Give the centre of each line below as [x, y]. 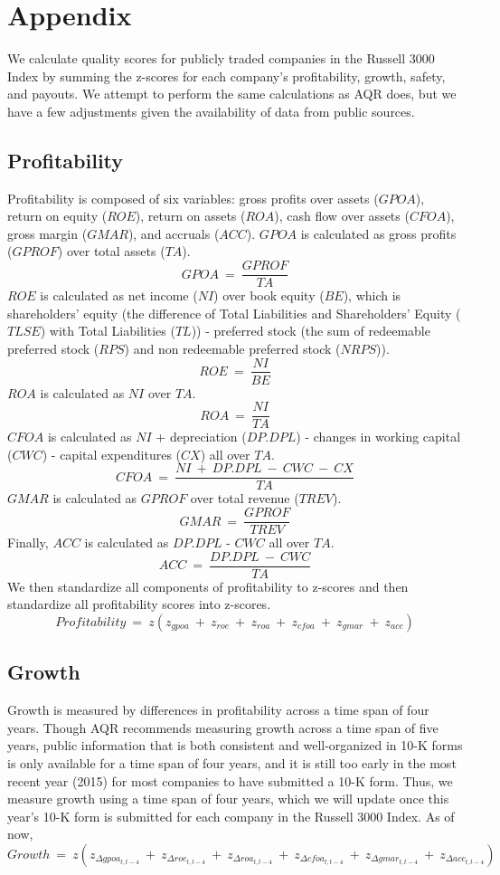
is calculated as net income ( [119, 295]
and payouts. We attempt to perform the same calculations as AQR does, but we [232, 94]
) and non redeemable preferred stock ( [232, 348]
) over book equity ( [269, 295]
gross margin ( [47, 233]
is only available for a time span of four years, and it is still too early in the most [232, 762]
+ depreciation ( [201, 437]
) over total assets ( [111, 251]
